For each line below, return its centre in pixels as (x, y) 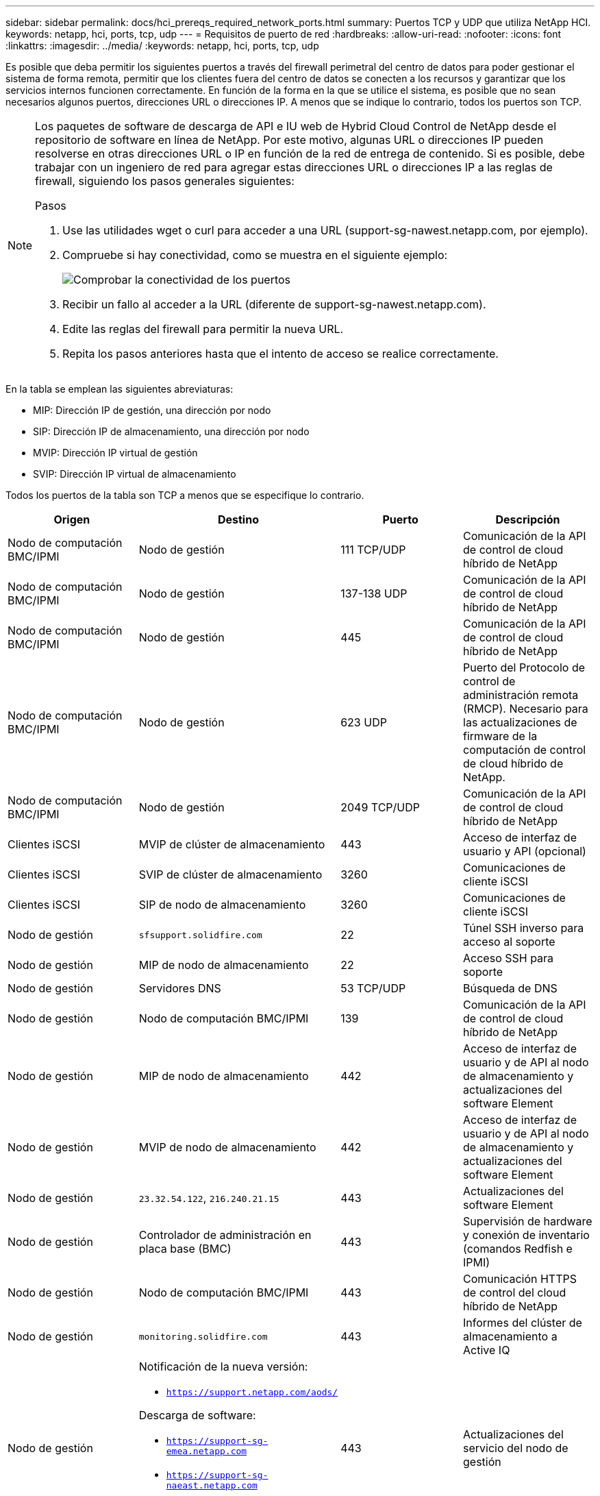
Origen (72, 519)
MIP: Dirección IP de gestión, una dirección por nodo (152, 410)
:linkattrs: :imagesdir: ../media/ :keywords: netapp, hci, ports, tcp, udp (162, 46)
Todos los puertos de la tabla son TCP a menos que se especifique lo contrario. (185, 495)
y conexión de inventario (526, 1235)
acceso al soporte (509, 942)
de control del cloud (515, 1292)
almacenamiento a (510, 1336)
